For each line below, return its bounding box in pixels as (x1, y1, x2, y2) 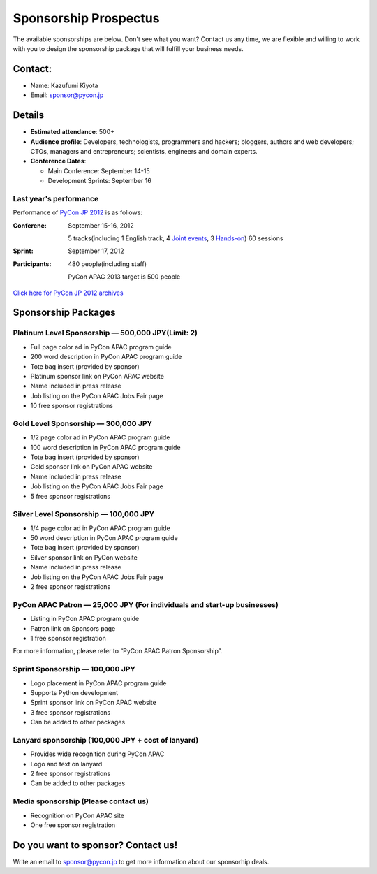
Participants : (13, 259, 52, 268)
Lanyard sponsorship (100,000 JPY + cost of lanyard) (13, 735, 199, 745)
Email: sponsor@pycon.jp (30, 91, 104, 99)
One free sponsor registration (30, 821, 116, 829)
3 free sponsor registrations (30, 708, 111, 716)
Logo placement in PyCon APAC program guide (30, 678, 167, 687)
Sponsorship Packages (13, 307, 116, 319)
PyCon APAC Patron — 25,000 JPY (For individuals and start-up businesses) (13, 599, 279, 609)
